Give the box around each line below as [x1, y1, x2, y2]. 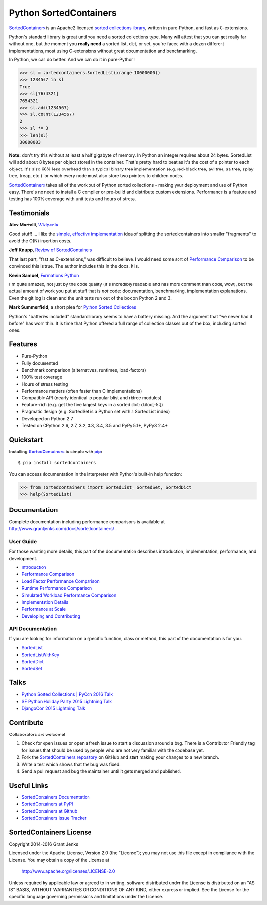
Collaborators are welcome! [9, 732, 66, 737]
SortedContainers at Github [21, 808, 78, 814]
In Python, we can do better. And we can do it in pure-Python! [9, 57, 135, 63]
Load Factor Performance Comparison [21, 578, 100, 584]
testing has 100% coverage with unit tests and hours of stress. [9, 196, 136, 202]
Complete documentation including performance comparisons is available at [9, 518, 165, 525]
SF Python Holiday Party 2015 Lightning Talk [21, 698, 112, 704]
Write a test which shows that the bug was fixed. [21, 761, 121, 767]
